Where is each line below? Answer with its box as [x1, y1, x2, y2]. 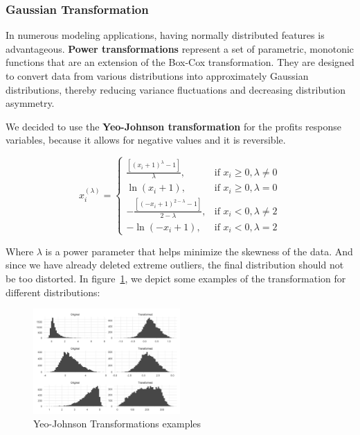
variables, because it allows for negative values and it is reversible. [6, 133, 286, 147]
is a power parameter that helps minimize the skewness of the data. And [45, 244, 353, 258]
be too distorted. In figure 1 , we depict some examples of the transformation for [6, 271, 346, 286]
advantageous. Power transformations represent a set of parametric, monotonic [6, 41, 354, 56]
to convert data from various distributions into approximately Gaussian [6, 69, 309, 83]
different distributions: [6, 284, 100, 299]
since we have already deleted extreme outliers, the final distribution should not [6, 257, 344, 272]
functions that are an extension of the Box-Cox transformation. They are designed [6, 55, 354, 69]
